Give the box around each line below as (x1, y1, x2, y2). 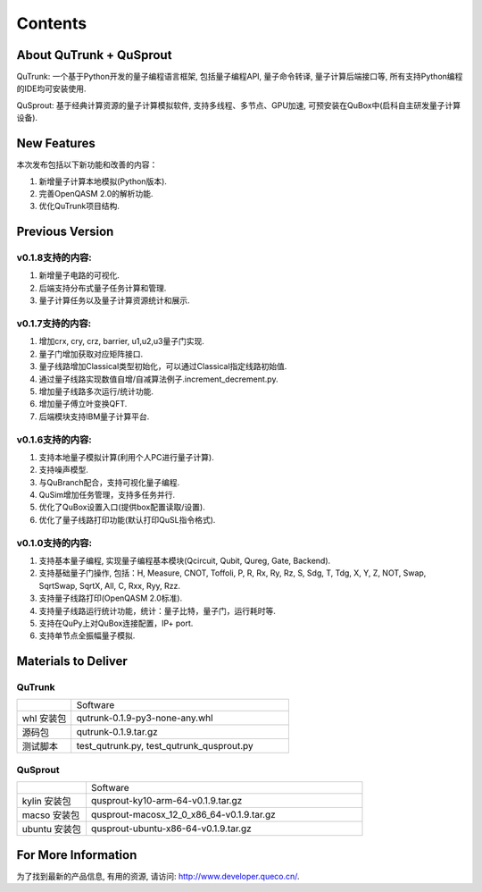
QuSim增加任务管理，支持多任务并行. (38, 490, 176, 501)
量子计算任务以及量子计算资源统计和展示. (38, 295, 191, 306)
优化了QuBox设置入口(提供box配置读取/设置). (38, 501, 205, 513)
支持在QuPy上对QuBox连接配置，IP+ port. (38, 618, 194, 628)
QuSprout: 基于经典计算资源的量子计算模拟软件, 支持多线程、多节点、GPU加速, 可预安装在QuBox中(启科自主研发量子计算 (16, 99, 461, 111)
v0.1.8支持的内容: (16, 251, 93, 264)
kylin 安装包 (21, 795, 71, 808)
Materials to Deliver (16, 653, 129, 669)
